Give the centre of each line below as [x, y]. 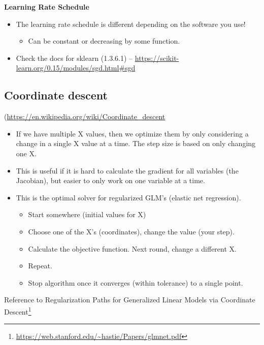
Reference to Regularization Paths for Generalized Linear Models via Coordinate [130, 300]
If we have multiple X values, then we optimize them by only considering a [132, 133]
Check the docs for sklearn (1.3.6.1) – [74, 58]
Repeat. [40, 266]
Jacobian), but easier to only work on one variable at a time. [110, 180]
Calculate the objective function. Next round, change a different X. [132, 248]
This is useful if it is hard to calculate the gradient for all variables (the [127, 170]
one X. [26, 153]
